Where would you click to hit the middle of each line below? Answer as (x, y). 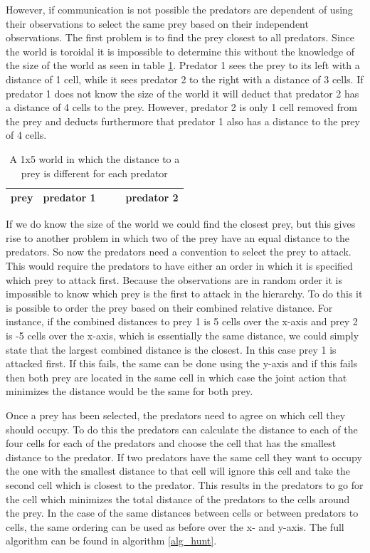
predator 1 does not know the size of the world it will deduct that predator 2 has (183, 93)
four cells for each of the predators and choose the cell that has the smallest (171, 443)
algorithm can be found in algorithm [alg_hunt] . (111, 541)
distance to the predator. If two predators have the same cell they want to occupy (184, 457)
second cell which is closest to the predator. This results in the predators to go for (185, 484)
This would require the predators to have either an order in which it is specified (179, 265)
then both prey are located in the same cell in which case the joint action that (176, 377)
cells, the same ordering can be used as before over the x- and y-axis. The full (175, 526)
